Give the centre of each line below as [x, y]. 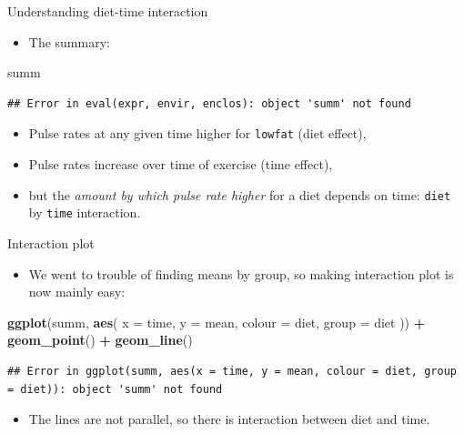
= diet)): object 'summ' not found [115, 389]
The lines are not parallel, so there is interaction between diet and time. [229, 419]
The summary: [69, 41]
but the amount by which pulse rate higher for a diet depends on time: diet [240, 194]
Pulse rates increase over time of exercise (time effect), [181, 164]
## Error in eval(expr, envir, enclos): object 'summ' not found [209, 103]
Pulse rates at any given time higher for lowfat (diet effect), [197, 133]
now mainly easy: [77, 292]
